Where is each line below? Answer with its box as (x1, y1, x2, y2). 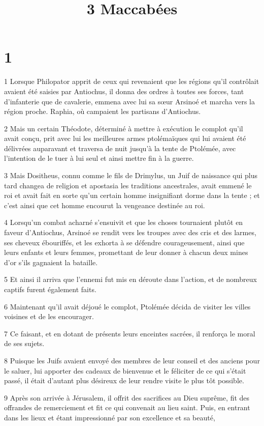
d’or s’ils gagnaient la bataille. (4, 257, 98, 267)
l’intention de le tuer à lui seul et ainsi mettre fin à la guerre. (4, 153, 194, 163)
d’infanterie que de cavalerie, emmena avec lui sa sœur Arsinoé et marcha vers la (4, 96, 255, 106)
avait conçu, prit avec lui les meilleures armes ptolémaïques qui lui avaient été (4, 133, 246, 144)
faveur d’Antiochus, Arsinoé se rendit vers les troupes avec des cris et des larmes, (4, 227, 256, 238)
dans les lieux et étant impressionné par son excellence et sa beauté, (4, 412, 215, 422)
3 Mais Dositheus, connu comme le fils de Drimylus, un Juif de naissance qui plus (4, 170, 257, 181)
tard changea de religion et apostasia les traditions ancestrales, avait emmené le (4, 180, 252, 190)
